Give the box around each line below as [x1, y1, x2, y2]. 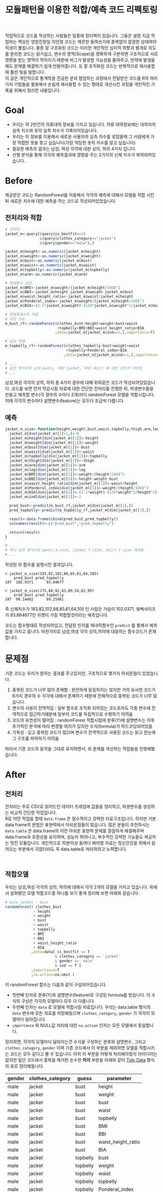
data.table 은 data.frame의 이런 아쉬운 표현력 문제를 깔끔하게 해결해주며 [5, 828, 145, 834]
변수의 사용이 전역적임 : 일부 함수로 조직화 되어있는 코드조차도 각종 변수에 [12, 705, 151, 711]
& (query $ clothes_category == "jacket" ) [39, 236, 116, 241]
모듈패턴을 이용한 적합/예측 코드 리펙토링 [5, 4, 158, 16]
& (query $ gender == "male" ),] [39, 240, 95, 246]
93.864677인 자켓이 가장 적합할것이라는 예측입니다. [10, 612, 109, 618]
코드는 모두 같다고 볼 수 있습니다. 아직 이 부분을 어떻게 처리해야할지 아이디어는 [10, 1051, 158, 1057]
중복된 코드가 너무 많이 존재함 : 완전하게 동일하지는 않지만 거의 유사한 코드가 [12, 687, 156, 693]
